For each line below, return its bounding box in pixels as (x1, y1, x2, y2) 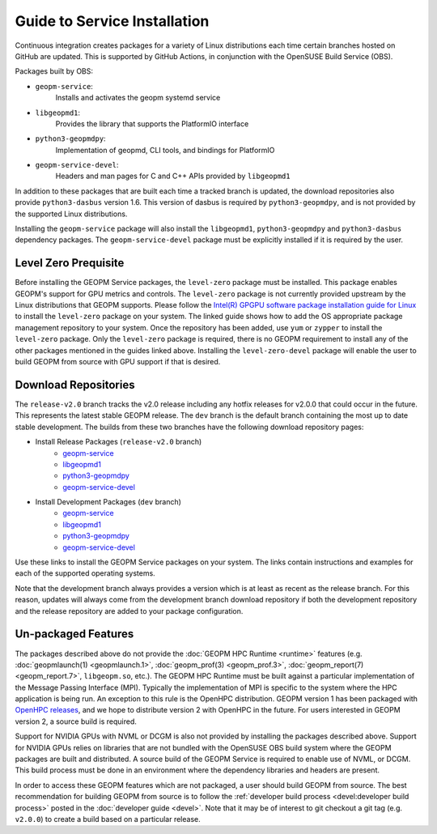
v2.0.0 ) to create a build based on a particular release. (15, 814, 202, 823)
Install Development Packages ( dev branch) (35, 497, 182, 507)
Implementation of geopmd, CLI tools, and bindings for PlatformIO (55, 145, 275, 155)
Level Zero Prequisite (15, 256, 125, 270)
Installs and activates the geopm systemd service (55, 93, 221, 103)
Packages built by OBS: (15, 66, 93, 76)
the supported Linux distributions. (15, 209, 128, 219)
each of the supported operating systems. (15, 568, 155, 578)
